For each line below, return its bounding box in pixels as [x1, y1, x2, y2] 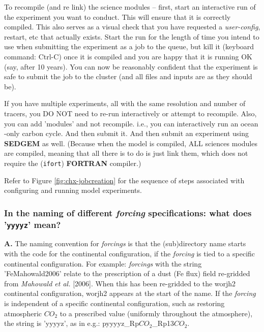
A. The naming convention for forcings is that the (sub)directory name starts [4, 238, 246, 249]
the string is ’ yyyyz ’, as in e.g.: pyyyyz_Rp [4, 318, 139, 328]
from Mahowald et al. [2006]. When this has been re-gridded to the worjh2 [4, 278, 236, 288]
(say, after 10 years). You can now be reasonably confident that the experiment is [4, 61, 258, 72]
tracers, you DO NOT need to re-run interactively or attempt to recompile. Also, [4, 108, 257, 118]
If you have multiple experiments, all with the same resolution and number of [4, 98, 246, 109]
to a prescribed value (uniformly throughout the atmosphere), [60, 308, 253, 318]
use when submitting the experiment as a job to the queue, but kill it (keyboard [4, 41, 254, 52]
